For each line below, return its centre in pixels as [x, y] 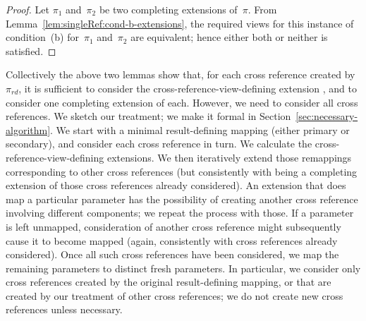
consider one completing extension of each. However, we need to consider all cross [182, 102]
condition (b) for [42, 37]
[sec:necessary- [327, 116]
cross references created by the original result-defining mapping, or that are [169, 282]
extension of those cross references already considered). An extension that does [176, 185]
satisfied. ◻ [31, 50]
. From [262, 9]
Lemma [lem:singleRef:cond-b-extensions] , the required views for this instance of [180, 23]
